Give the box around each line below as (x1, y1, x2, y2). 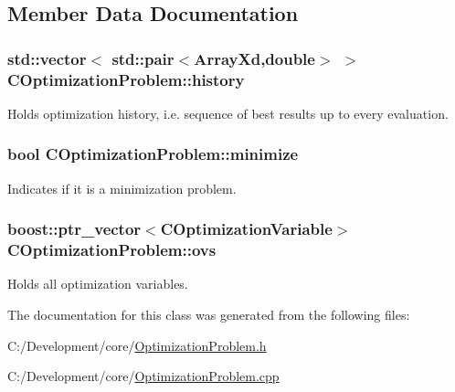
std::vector (7, 47, 87, 69)
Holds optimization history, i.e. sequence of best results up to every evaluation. (7, 103, 449, 122)
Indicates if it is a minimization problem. (7, 178, 237, 197)
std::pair (111, 47, 175, 69)
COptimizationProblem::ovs (7, 238, 217, 261)
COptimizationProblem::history (7, 68, 245, 90)
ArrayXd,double (194, 47, 315, 69)
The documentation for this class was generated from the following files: (7, 305, 410, 324)
